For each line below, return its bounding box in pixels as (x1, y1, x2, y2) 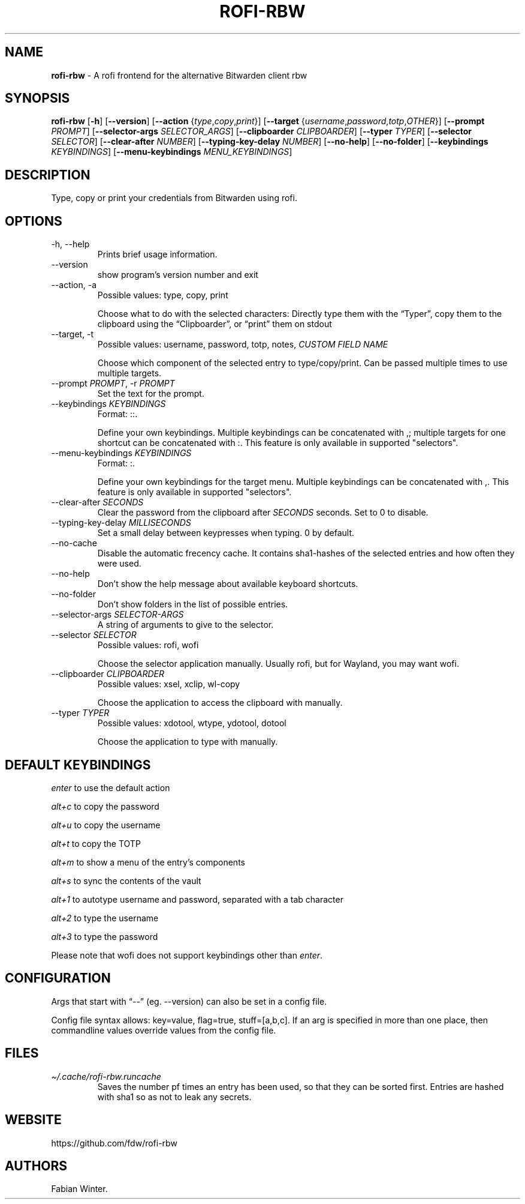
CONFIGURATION (5, 971, 111, 986)
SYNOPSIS (5, 91, 70, 106)
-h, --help (51, 239, 90, 250)
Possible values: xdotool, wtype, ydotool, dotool (97, 718, 286, 729)
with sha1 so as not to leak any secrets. (97, 1091, 252, 1102)
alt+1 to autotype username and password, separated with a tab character (51, 894, 343, 905)
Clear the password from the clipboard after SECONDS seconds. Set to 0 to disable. (97, 507, 429, 518)
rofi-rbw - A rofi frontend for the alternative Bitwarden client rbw (51, 70, 307, 80)
